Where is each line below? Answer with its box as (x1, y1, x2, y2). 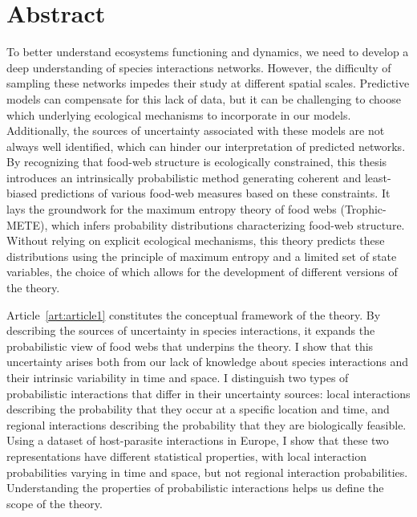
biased (6, 185, 38, 202)
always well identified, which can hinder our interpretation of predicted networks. (6, 137, 406, 154)
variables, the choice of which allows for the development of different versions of (6, 263, 398, 280)
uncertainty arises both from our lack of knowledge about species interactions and (6, 353, 409, 370)
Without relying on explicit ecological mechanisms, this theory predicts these (6, 232, 385, 249)
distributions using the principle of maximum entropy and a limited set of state (6, 247, 397, 264)
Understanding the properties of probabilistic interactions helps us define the (6, 479, 384, 496)
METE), (6, 216, 48, 233)
